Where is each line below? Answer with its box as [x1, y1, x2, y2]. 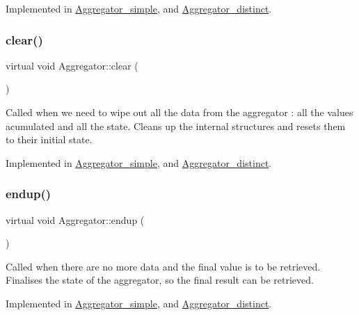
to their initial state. [6, 132, 93, 147]
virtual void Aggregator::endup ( [6, 212, 145, 227]
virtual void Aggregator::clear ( [6, 58, 138, 72]
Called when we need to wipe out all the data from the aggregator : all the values [6, 105, 353, 119]
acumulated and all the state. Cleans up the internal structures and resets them [6, 118, 346, 133]
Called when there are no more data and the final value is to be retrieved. [6, 259, 321, 273]
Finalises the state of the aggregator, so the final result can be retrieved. [6, 273, 314, 287]
